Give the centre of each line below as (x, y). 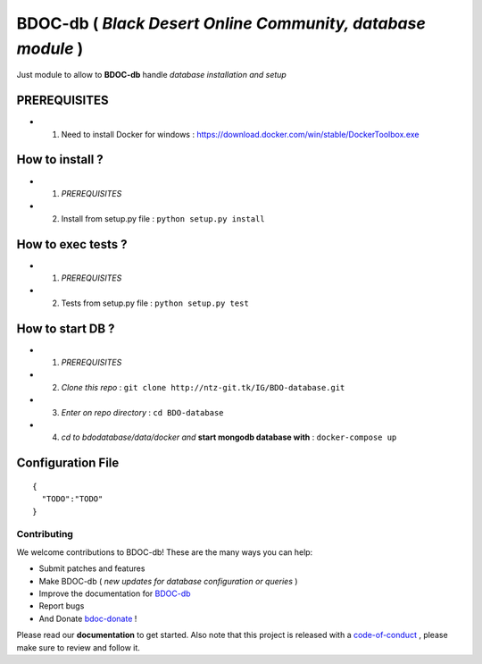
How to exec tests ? (72, 244)
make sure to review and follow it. (78, 647)
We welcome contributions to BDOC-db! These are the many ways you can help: (165, 552)
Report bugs (62, 606)
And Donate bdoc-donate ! (88, 618)
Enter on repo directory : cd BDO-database (142, 412)
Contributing (45, 534)
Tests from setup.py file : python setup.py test (155, 303)
